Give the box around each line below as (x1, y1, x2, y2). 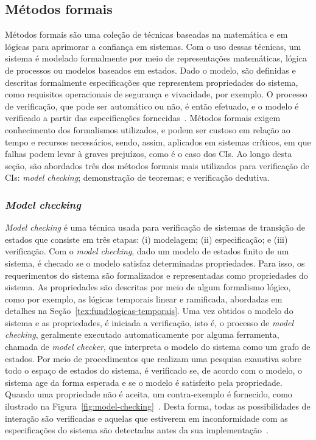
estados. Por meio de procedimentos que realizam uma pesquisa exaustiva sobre (5, 352, 301, 365)
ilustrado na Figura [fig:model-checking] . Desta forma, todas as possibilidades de (5, 400, 311, 413)
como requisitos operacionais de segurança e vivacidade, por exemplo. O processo (5, 88, 307, 100)
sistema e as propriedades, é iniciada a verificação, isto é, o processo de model (5, 316, 293, 329)
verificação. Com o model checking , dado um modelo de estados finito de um (5, 245, 289, 257)
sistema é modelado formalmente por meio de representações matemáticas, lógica (5, 52, 307, 65)
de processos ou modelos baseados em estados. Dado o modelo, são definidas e (5, 63, 296, 76)
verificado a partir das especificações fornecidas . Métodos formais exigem (5, 111, 281, 124)
